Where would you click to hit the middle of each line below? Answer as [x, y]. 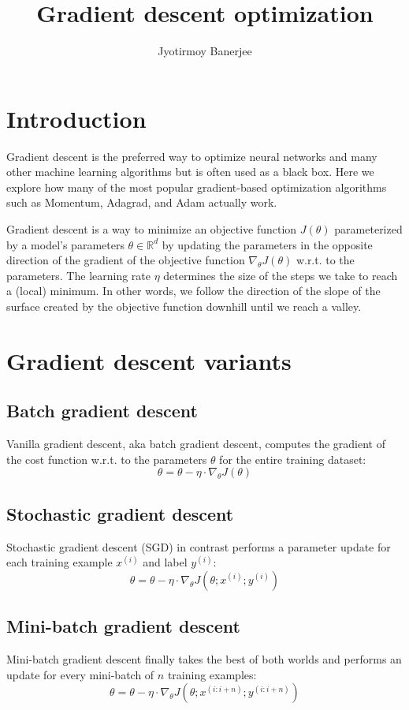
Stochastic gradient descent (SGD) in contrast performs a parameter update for [199, 546]
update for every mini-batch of [80, 674]
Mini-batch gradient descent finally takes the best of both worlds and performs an [204, 658]
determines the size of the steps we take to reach [281, 275]
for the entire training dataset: [293, 459]
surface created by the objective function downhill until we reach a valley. [184, 306]
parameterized [368, 229]
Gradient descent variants [149, 360]
